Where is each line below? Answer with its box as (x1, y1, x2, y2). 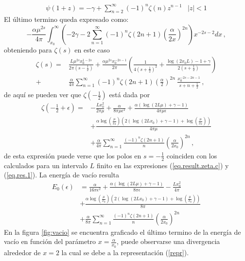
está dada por (109, 89, 150, 100)
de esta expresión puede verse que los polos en (4, 150, 141, 160)
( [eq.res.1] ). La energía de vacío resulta (4, 170, 119, 180)
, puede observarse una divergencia (117, 236, 220, 246)
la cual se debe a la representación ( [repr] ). (61, 247, 189, 257)
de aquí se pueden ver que (4, 89, 81, 100)
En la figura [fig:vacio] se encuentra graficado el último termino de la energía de (4, 226, 241, 237)
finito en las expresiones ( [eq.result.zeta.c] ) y (96, 160, 229, 170)
